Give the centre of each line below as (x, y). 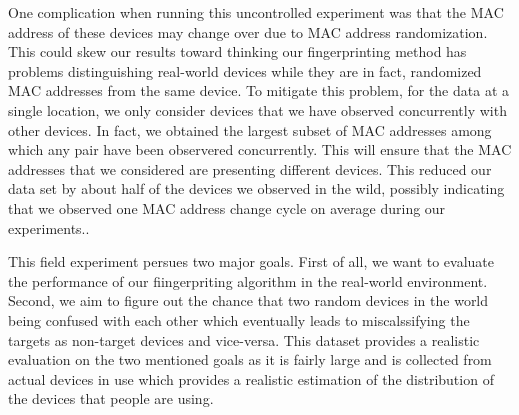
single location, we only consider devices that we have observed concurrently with (257, 109)
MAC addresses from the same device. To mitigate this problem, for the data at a (258, 90)
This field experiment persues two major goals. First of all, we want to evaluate (251, 261)
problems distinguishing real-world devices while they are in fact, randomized (245, 70)
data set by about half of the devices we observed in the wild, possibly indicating (256, 188)
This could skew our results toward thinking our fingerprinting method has (237, 51)
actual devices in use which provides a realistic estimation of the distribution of (251, 378)
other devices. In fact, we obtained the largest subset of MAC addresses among (250, 129)
